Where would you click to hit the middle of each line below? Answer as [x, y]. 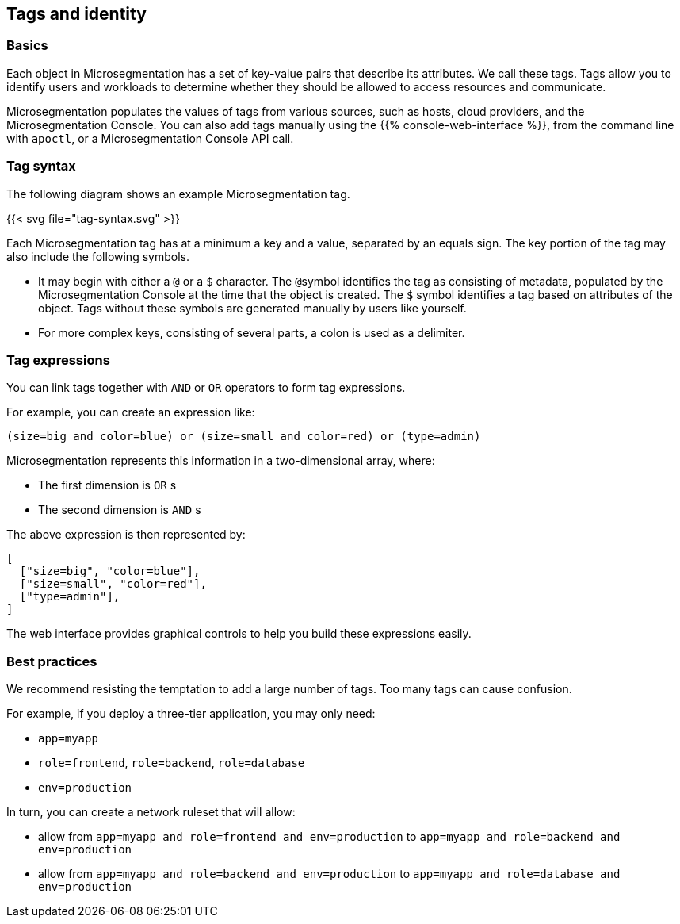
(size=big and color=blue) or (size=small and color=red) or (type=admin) [244, 437]
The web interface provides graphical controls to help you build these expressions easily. [239, 634]
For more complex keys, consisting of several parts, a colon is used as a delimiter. [252, 332]
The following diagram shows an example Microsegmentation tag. [178, 194]
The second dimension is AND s [120, 510]
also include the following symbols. [98, 256]
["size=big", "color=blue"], [110, 571]
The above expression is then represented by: [126, 535]
